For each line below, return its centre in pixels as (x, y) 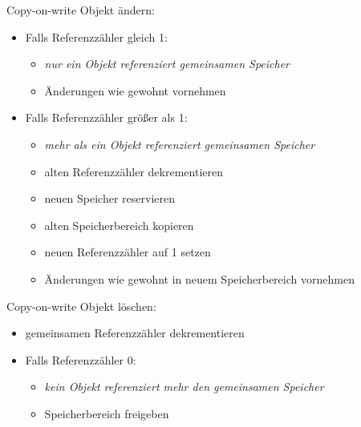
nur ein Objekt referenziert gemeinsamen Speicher (167, 64)
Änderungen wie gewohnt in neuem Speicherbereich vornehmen (199, 278)
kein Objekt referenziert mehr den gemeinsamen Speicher (184, 387)
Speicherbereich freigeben (107, 413)
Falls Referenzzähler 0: (81, 359)
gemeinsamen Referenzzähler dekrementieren (135, 333)
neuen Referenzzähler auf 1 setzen (128, 252)
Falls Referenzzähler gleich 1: (96, 36)
